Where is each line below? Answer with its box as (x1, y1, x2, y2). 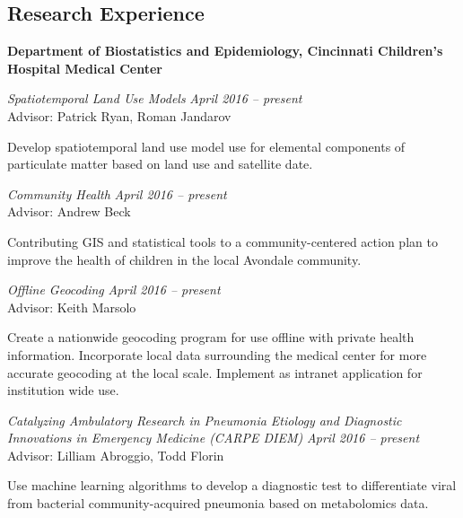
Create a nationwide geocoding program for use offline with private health (7, 328, 415, 347)
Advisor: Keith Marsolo (7, 297, 136, 316)
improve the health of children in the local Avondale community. (7, 250, 362, 268)
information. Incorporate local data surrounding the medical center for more (7, 345, 427, 364)
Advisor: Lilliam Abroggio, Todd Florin (7, 445, 224, 464)
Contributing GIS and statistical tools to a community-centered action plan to (7, 232, 438, 250)
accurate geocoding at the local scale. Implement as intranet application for (7, 363, 423, 382)
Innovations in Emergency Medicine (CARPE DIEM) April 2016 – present (7, 428, 420, 447)
